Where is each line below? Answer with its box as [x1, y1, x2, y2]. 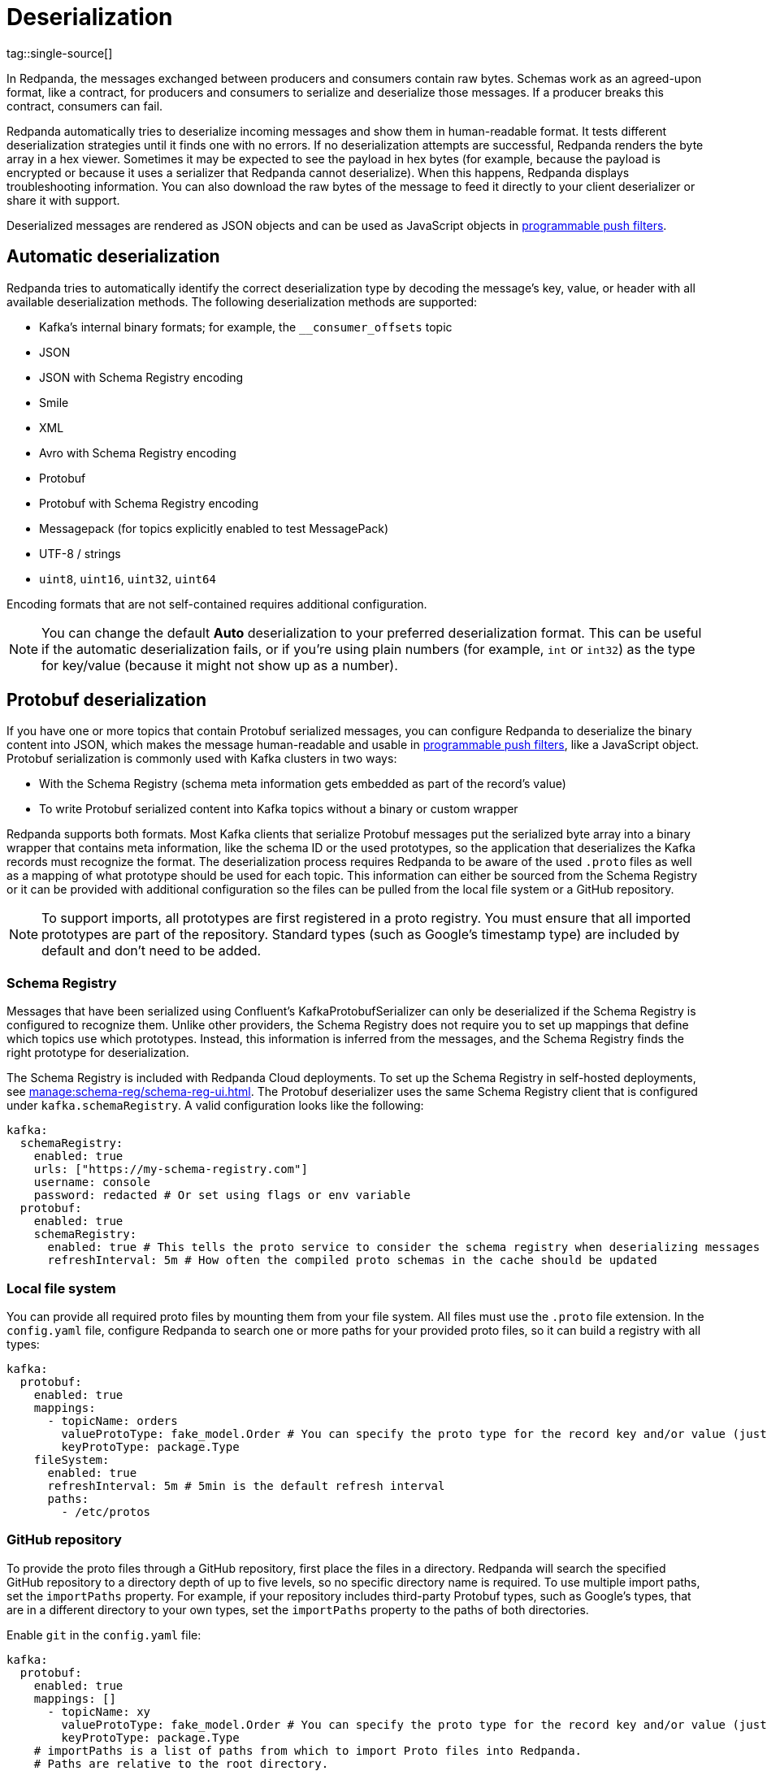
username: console [33, 1176, 151, 1189]
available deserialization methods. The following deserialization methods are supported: [6, 294, 478, 309]
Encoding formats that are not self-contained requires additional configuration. [6, 596, 427, 611]
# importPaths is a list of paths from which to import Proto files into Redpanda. [33, 1743, 583, 1757]
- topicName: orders [47, 1414, 178, 1427]
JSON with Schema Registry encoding [39, 370, 244, 384]
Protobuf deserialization [6, 690, 207, 711]
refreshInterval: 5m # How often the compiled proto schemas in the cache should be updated [47, 1254, 657, 1267]
